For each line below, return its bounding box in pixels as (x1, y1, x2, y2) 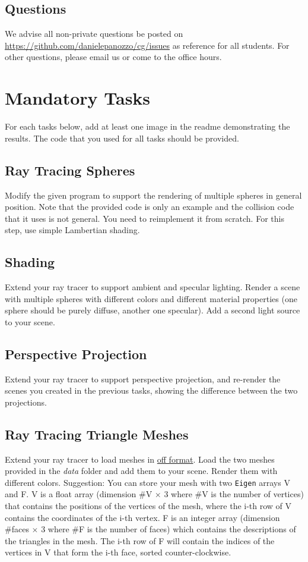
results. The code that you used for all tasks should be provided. (5, 131, 239, 144)
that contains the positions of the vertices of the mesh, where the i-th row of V (5, 500, 292, 512)
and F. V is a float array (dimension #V (5, 488, 153, 500)
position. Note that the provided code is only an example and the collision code (5, 200, 294, 213)
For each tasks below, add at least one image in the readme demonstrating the (5, 120, 290, 133)
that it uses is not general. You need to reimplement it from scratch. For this (5, 212, 284, 224)
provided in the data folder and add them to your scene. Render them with (5, 464, 278, 477)
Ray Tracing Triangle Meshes (5, 425, 189, 443)
